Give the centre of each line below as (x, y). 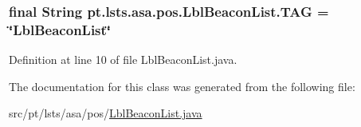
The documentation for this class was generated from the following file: (182, 86)
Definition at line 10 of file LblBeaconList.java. (123, 60)
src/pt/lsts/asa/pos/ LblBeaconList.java (106, 113)
